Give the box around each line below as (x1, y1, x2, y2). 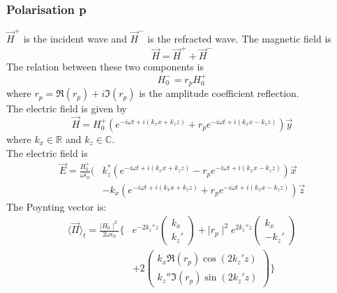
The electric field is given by (6, 101, 127, 116)
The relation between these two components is (6, 59, 204, 74)
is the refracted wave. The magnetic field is (147, 31, 331, 45)
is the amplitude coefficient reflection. (139, 86, 299, 100)
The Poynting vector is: (6, 199, 107, 213)
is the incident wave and (23, 31, 127, 45)
